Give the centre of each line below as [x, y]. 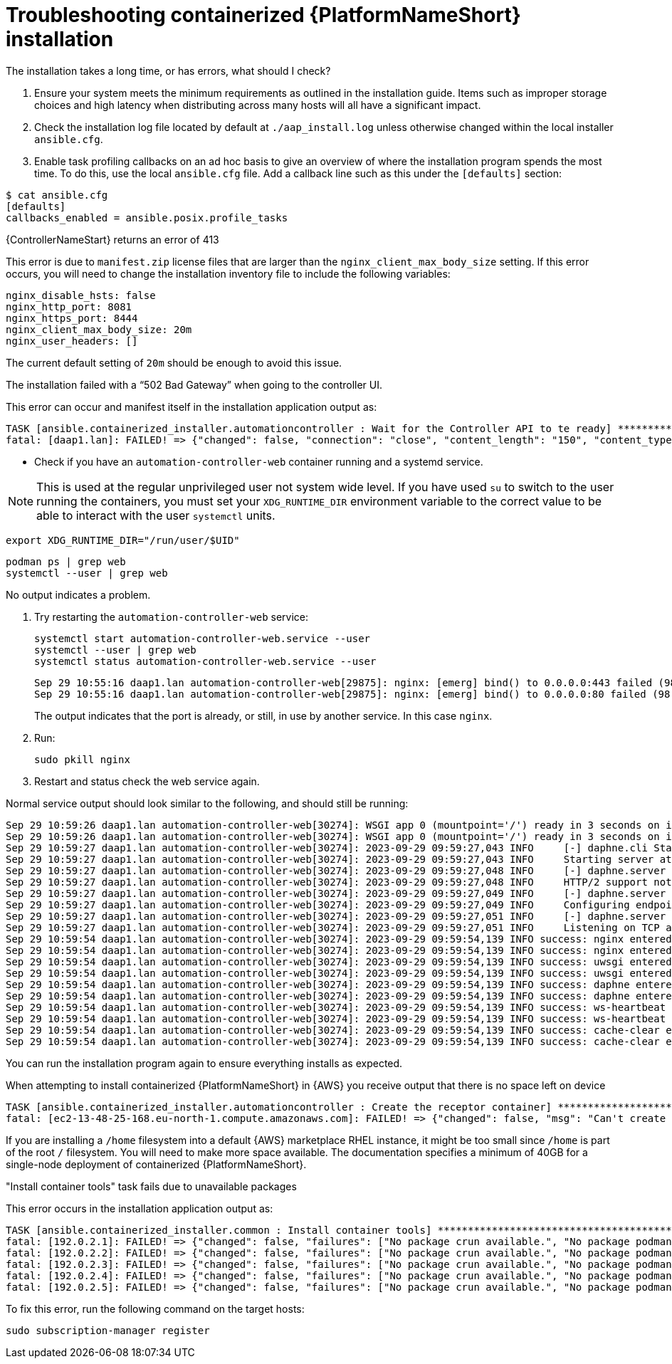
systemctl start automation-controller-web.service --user [203, 638]
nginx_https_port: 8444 [72, 318]
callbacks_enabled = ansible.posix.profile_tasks [147, 217]
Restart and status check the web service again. [147, 781]
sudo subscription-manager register [108, 1330]
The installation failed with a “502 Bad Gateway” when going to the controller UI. [194, 384]
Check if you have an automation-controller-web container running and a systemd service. [259, 461]
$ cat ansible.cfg [57, 195]
